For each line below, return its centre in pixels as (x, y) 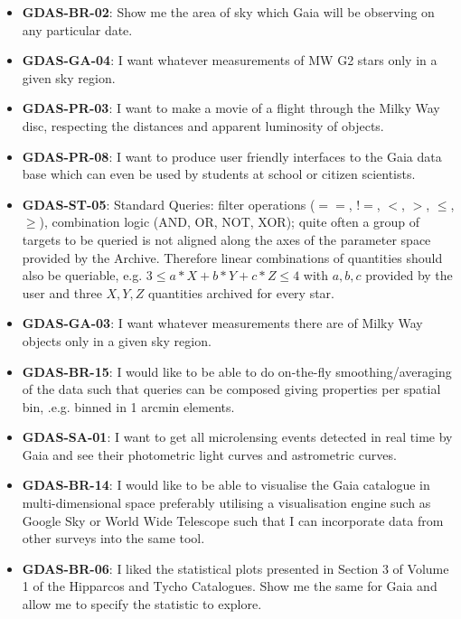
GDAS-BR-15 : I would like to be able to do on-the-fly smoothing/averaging (237, 371)
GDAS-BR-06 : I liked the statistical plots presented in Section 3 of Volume (235, 568)
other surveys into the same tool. (113, 538)
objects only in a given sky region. (117, 340)
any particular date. (77, 29)
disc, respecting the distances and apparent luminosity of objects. (203, 125)
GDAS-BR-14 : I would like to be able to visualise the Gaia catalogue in (226, 485)
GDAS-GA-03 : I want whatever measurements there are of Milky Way (222, 323)
